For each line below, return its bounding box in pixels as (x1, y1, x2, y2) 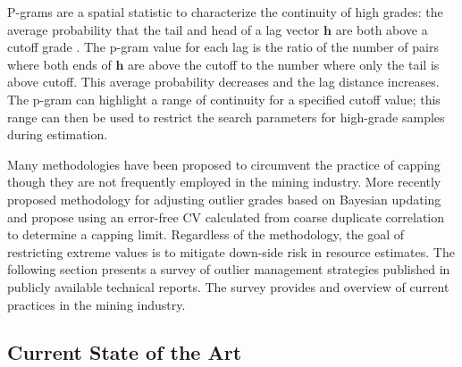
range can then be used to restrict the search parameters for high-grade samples (7, 107, 445, 126)
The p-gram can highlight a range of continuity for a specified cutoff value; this (7, 89, 441, 108)
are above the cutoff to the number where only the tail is (128, 54, 440, 73)
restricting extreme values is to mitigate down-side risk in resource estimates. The (7, 242, 455, 261)
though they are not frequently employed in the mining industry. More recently (7, 172, 441, 191)
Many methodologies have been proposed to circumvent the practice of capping (7, 154, 441, 173)
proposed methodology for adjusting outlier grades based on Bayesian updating (7, 189, 441, 208)
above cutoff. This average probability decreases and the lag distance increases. (7, 72, 440, 91)
